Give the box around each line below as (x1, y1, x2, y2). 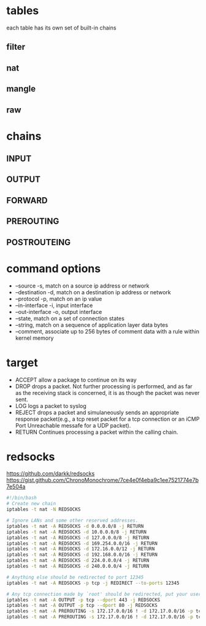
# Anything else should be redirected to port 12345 (6, 574, 144, 581)
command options (6, 262, 101, 275)
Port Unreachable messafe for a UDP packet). (15, 421, 131, 429)
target (6, 356, 38, 369)
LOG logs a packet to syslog (15, 402, 87, 409)
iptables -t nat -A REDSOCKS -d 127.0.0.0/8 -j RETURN (6, 534, 150, 541)
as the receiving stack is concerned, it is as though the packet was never (15, 389, 200, 396)
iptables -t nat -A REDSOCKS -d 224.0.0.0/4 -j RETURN (6, 557, 150, 564)
